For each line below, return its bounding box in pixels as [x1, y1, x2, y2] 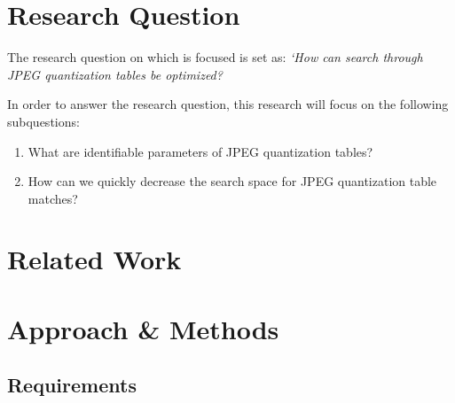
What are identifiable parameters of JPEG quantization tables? [27, 142, 373, 160]
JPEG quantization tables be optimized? [7, 65, 223, 83]
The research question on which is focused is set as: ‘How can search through [7, 48, 423, 66]
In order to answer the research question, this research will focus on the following [7, 95, 449, 113]
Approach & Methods [7, 310, 279, 346]
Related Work [7, 241, 182, 277]
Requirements [7, 371, 137, 399]
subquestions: [7, 112, 80, 130]
